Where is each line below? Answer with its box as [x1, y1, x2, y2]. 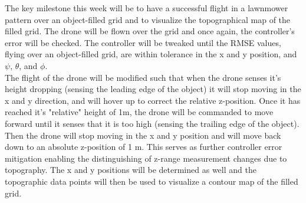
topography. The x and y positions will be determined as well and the [5, 163, 256, 176]
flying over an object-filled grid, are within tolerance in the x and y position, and [5, 48, 297, 60]
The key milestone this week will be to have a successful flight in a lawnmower [5, 2, 288, 14]
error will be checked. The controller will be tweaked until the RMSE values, [5, 36, 281, 48]
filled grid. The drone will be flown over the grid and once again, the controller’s [5, 25, 295, 37]
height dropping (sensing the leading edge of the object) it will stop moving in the [5, 83, 301, 95]
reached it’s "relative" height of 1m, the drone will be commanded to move [5, 106, 274, 118]
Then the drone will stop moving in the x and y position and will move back [5, 129, 281, 141]
